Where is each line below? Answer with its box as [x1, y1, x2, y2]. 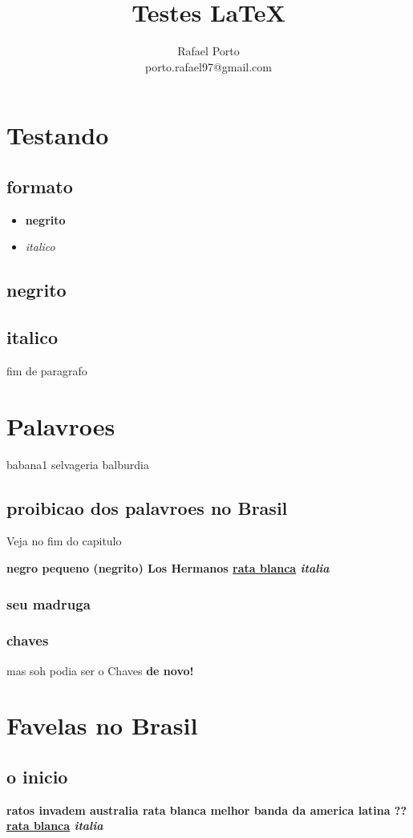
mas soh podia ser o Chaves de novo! [6, 662, 194, 678]
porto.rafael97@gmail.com [145, 58, 272, 75]
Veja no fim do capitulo [6, 532, 122, 549]
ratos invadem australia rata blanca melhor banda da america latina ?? [6, 801, 407, 818]
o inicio [6, 764, 68, 788]
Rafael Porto [177, 43, 240, 59]
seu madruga [6, 593, 91, 613]
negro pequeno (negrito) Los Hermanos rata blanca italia [6, 559, 330, 576]
